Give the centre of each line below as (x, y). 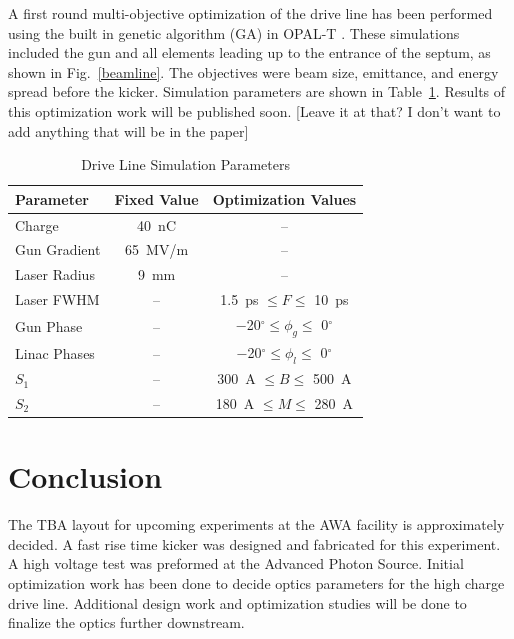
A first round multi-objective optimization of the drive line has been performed (250, 13)
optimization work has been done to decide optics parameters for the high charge (256, 582)
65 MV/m (157, 249)
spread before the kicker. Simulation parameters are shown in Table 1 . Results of (257, 91)
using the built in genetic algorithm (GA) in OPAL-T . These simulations (234, 32)
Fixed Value (156, 198)
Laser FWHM (57, 299)
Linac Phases (55, 352)
